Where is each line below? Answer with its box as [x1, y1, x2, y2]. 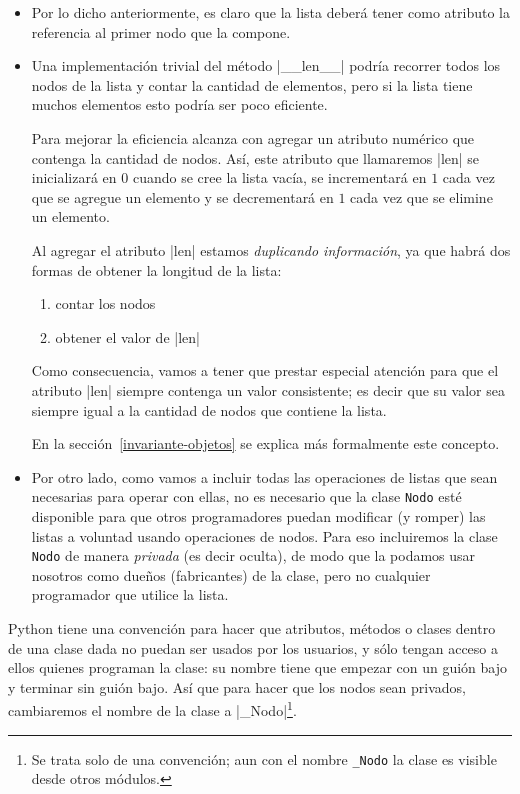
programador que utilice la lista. [31, 584, 229, 605]
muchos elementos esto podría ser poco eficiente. [31, 94, 328, 115]
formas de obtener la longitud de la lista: [31, 259, 282, 280]
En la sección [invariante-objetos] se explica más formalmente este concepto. [31, 433, 500, 454]
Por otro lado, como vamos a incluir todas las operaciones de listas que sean [31, 466, 498, 487]
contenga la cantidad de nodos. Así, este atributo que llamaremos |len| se [31, 147, 480, 168]
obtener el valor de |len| [55, 326, 200, 347]
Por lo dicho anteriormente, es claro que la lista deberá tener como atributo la [31, 2, 510, 22]
